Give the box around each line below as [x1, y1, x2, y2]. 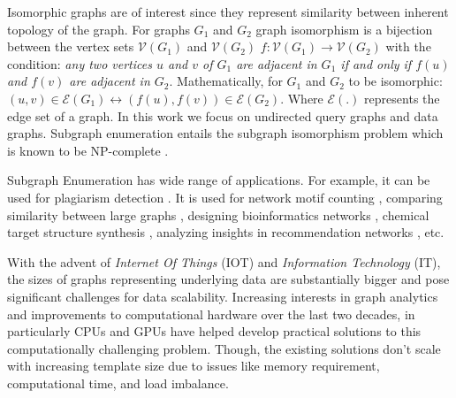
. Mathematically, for [169, 72, 283, 90]
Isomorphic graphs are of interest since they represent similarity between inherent [7, 3, 449, 20]
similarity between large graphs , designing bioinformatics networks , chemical [7, 205, 429, 224]
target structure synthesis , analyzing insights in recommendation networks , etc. [7, 223, 445, 241]
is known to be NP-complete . [7, 141, 169, 159]
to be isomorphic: [348, 72, 443, 90]
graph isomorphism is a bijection [255, 19, 433, 38]
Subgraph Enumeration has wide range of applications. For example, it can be [7, 171, 430, 189]
